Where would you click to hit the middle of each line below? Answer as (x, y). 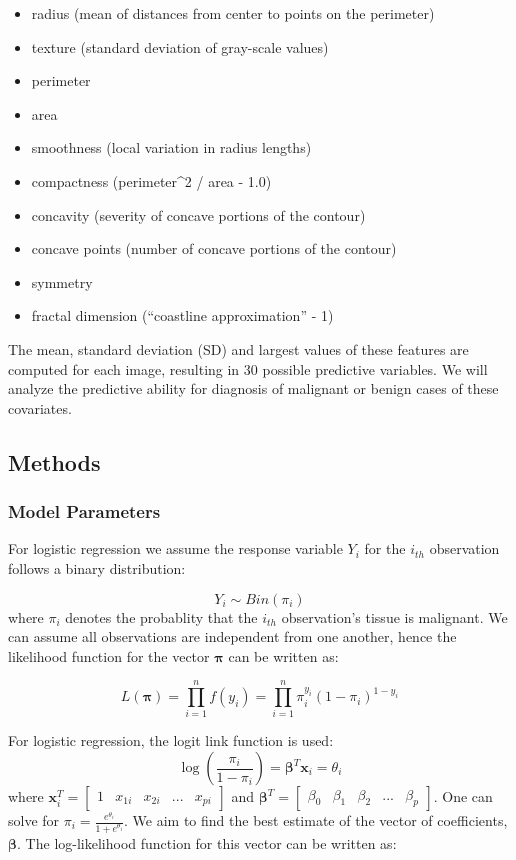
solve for (34, 820)
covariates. (40, 407)
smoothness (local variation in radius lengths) (171, 147)
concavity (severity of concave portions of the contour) (198, 214)
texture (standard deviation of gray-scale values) (180, 46)
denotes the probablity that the (161, 616)
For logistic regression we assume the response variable (175, 548)
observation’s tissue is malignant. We (394, 616)
